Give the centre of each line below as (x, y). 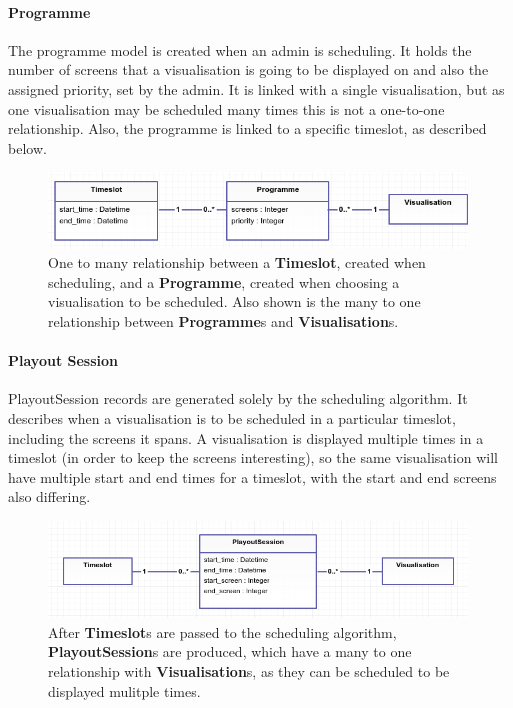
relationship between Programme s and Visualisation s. (223, 321)
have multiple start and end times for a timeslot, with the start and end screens (252, 476)
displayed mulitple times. (124, 690)
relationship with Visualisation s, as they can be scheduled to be (249, 671)
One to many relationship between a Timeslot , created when (237, 262)
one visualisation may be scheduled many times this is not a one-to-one (226, 108)
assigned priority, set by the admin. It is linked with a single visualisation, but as (256, 88)
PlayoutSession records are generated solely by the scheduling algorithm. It (238, 398)
